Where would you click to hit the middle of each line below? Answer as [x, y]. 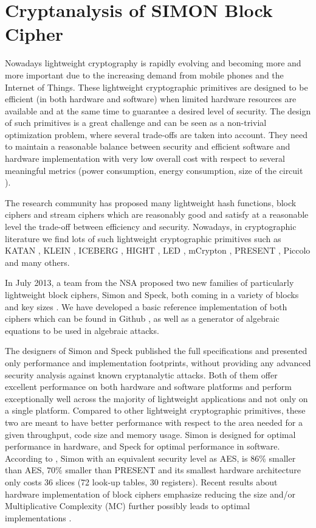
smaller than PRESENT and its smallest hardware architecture [183, 470]
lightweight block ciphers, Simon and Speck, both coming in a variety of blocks [152, 294]
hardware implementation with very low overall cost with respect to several [145, 158]
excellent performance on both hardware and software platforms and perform [148, 387]
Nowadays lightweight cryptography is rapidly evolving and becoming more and [153, 63]
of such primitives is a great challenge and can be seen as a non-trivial [136, 123]
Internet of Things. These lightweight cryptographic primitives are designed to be [156, 87]
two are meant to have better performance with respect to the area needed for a [154, 422]
